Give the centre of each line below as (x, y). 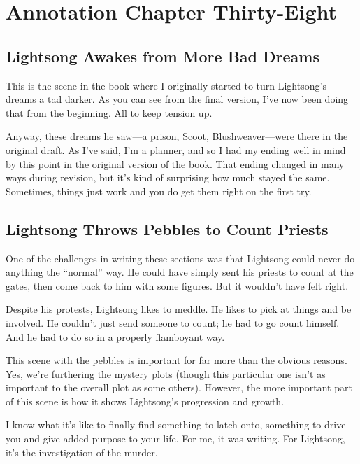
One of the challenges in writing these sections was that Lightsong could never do (180, 258)
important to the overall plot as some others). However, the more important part (179, 387)
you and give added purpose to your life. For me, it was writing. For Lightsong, (175, 438)
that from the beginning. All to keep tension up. (109, 112)
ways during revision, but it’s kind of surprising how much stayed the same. (168, 177)
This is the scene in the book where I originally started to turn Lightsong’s (166, 85)
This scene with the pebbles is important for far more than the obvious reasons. (177, 360)
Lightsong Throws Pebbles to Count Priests (167, 229)
